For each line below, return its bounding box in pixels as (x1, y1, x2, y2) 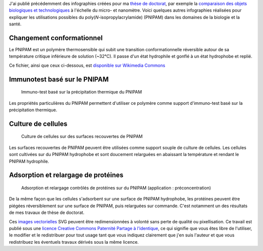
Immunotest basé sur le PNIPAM (9, 75, 109, 83)
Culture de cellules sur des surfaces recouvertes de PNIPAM (21, 134, 143, 139)
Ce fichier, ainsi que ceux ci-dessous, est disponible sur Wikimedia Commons (9, 62, 166, 68)
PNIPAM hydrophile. (9, 158, 49, 164)
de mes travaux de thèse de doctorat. (9, 210, 85, 215)
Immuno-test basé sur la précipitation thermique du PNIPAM (21, 89, 142, 95)
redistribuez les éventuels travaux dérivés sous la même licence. (9, 239, 139, 245)
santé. (9, 21, 22, 27)
